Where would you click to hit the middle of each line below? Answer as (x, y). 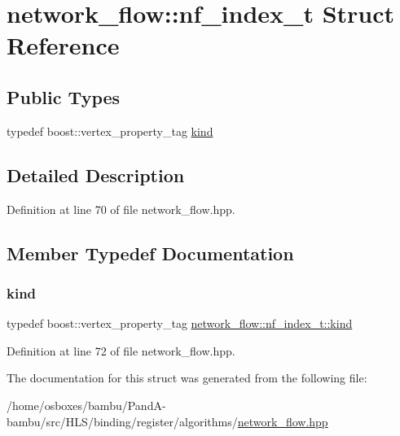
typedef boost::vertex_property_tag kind (110, 131)
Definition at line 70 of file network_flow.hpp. (121, 209)
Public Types (64, 96)
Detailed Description (96, 174)
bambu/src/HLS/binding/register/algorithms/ (122, 421)
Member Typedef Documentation (150, 253)
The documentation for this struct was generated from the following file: (187, 378)
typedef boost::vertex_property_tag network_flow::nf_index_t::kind (180, 323)
